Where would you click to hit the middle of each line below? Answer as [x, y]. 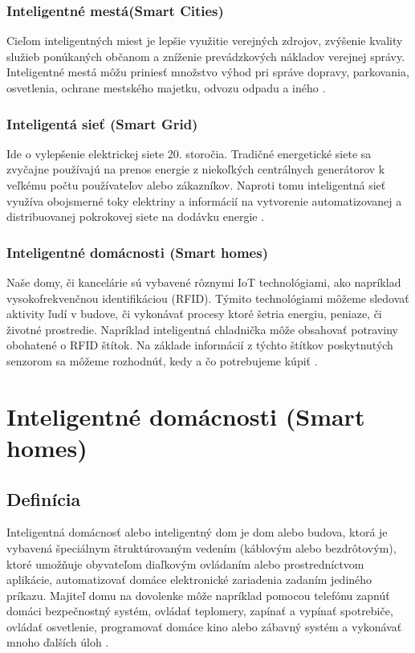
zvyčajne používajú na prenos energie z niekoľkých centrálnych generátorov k [196, 169]
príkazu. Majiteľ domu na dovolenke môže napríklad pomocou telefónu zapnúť [198, 595]
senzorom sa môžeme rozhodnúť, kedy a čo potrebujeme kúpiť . [162, 360]
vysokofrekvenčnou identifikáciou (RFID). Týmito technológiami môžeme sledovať [208, 298]
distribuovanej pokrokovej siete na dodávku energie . [136, 216]
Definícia [44, 498]
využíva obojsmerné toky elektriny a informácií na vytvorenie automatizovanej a [204, 200]
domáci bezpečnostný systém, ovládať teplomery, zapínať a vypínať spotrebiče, [200, 611]
